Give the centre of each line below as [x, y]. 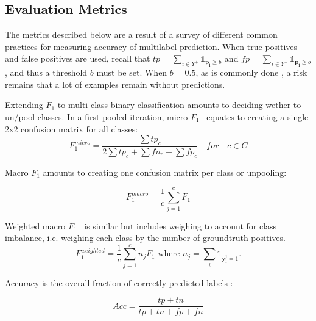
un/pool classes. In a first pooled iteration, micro [97, 116]
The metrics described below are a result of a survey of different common [141, 34]
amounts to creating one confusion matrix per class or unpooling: [165, 172]
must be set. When [132, 72]
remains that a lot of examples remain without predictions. [115, 84]
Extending [24, 105]
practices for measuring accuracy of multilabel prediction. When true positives [151, 46]
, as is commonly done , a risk [251, 72]
